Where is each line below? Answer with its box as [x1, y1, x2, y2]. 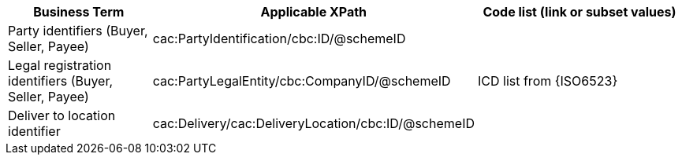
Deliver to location [8, 108, 116, 123]
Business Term [33, 4, 125, 20]
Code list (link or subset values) [483, 4, 676, 20]
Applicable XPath [260, 4, 367, 20]
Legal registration [8, 57, 112, 73]
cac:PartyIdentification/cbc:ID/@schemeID [152, 31, 406, 46]
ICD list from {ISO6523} [477, 73, 618, 89]
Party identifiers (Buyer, [8, 23, 148, 38]
